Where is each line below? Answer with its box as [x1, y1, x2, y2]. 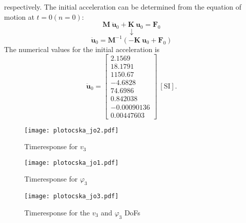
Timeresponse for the [24, 207, 90, 217]
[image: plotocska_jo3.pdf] [24, 193, 119, 200]
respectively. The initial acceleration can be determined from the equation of [4, 2, 241, 12]
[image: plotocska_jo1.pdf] [24, 159, 119, 166]
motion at [4, 11, 34, 22]
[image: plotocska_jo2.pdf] [24, 126, 119, 134]
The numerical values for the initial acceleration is [4, 43, 160, 54]
